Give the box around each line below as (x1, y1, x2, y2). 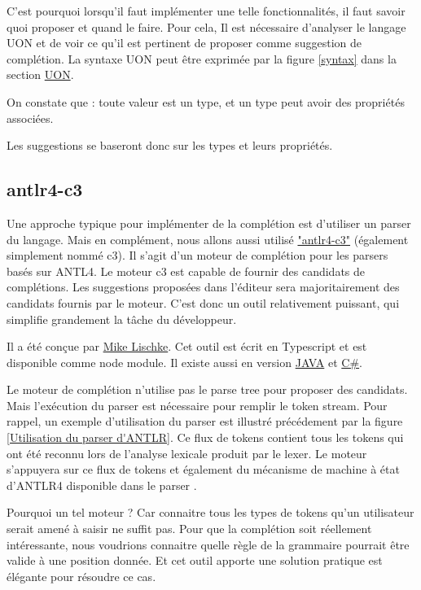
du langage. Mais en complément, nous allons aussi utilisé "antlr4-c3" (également (7, 230, 409, 247)
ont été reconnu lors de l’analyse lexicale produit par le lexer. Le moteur (7, 444, 367, 461)
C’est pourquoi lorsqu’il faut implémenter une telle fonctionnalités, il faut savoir (7, 2, 406, 19)
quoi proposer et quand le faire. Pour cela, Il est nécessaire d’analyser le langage (7, 18, 406, 35)
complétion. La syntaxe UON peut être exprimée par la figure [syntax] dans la (7, 50, 397, 67)
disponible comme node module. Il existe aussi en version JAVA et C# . (7, 353, 362, 370)
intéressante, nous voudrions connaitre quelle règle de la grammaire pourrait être (7, 535, 410, 553)
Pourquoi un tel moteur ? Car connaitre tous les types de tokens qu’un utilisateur (7, 504, 414, 521)
